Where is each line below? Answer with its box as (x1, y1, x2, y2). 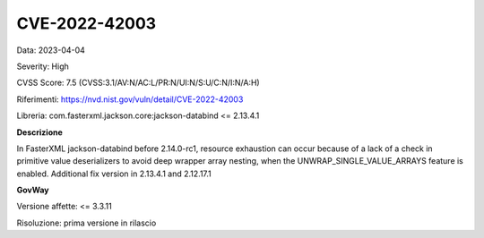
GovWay (16, 184, 49, 196)
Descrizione (16, 126, 63, 138)
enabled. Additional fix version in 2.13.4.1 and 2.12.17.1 (16, 168, 212, 179)
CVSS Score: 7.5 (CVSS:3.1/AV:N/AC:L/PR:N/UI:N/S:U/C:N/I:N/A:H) (16, 77, 260, 89)
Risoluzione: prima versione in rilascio (16, 217, 157, 228)
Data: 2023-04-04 (16, 45, 85, 55)
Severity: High (16, 61, 69, 72)
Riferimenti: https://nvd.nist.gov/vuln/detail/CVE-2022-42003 (16, 94, 244, 105)
